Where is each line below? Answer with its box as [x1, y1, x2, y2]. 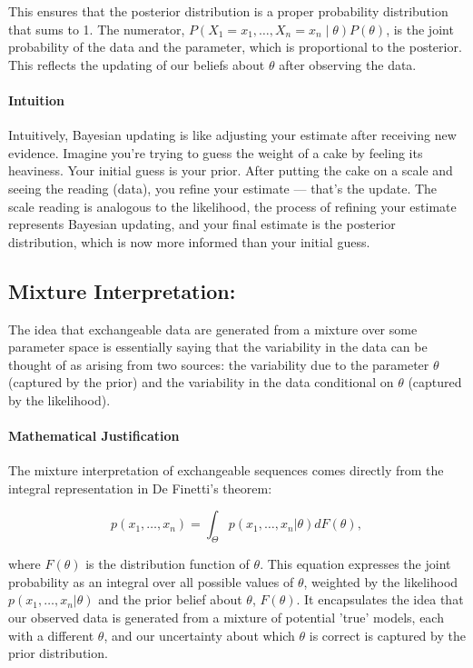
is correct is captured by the [309, 625, 466, 644]
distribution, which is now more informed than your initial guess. [8, 232, 370, 251]
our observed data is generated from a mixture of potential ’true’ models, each [8, 608, 444, 627]
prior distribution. [8, 643, 108, 663]
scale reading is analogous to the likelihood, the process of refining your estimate [8, 196, 457, 215]
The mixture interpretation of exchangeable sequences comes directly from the [8, 461, 444, 480]
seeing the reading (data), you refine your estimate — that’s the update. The [8, 178, 438, 197]
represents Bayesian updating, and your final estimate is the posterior [8, 214, 396, 234]
